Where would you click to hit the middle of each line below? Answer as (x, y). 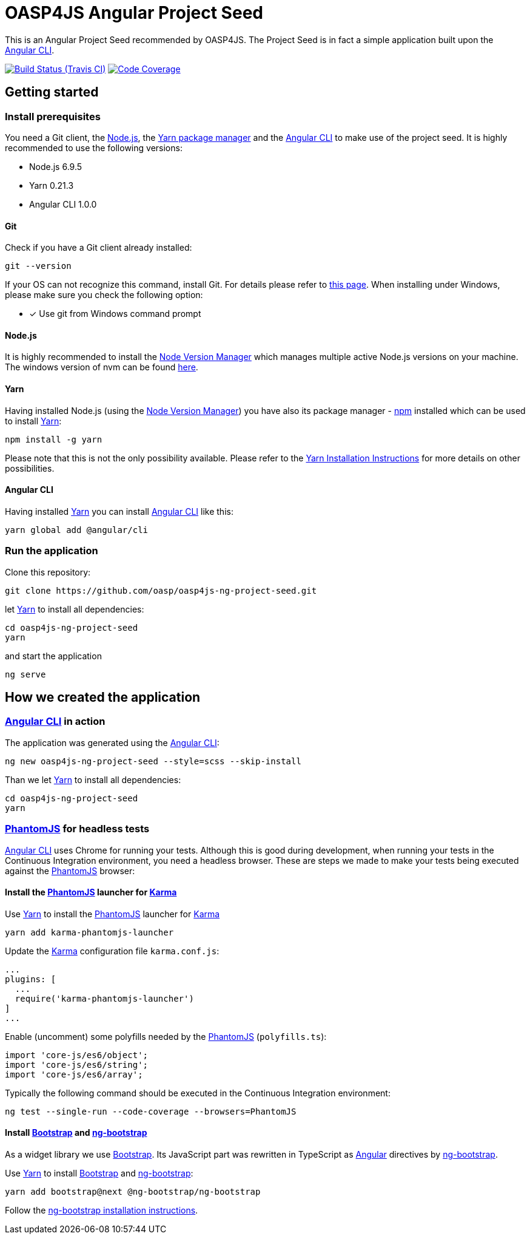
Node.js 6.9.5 (56, 166)
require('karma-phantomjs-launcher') (104, 998)
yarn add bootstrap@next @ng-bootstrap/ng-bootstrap (133, 1192)
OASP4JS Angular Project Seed (134, 13)
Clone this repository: (48, 572)
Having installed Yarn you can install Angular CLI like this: (119, 511)
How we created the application (103, 698)
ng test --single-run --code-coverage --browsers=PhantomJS (151, 1111)
